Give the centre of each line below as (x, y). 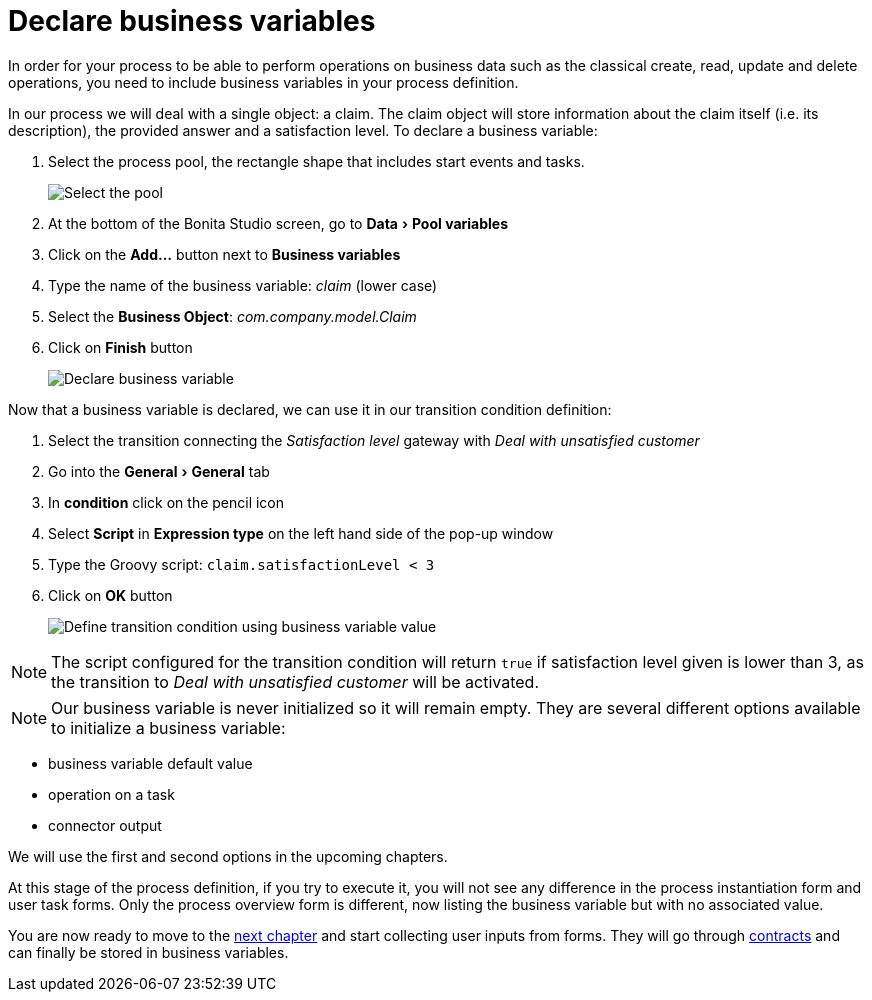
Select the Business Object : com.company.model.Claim (232, 316)
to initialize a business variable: (168, 727)
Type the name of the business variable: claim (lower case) (243, 285)
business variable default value (150, 763)
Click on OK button (110, 595)
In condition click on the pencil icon (166, 502)
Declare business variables (192, 21)
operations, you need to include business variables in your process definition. (263, 82)
